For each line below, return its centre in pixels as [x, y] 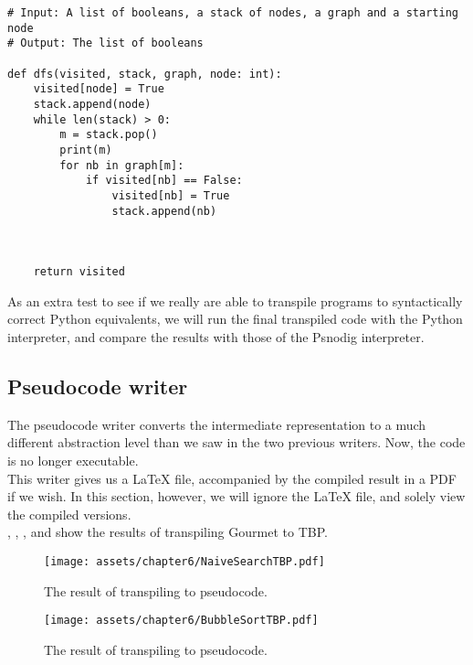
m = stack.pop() [109, 135]
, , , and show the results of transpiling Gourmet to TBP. [168, 532]
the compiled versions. [69, 514]
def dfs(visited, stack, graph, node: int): [145, 74]
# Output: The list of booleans [105, 43]
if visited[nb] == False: [164, 181]
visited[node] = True [99, 89]
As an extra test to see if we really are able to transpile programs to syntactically [235, 300]
